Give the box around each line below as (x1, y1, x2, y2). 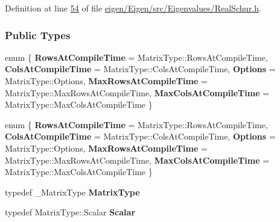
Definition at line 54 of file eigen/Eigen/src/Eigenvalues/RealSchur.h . (5, 2, 261, 14)
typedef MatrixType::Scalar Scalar (5, 206, 136, 218)
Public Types (5, 27, 71, 42)
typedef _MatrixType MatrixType (5, 185, 140, 198)
